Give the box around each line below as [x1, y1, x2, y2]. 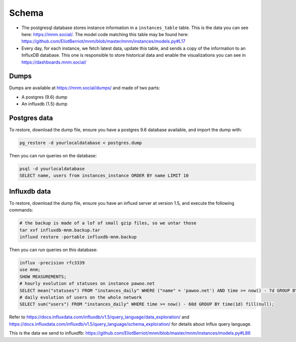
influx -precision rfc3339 [19, 260, 85, 266]
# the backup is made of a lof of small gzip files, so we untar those [19, 220, 197, 226]
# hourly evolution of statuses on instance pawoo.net [19, 281, 155, 286]
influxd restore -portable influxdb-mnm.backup [19, 234, 137, 240]
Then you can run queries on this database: [9, 247, 98, 253]
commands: [9, 207, 34, 213]
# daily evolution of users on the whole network [19, 295, 142, 301]
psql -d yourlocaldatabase [19, 166, 85, 172]
